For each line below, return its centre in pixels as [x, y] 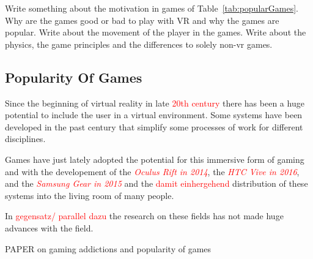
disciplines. [25, 139]
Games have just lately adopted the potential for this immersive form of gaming [155, 159]
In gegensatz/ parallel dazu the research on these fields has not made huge [144, 216]
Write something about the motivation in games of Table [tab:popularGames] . [152, 8]
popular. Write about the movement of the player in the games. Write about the [156, 32]
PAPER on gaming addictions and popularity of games [108, 248]
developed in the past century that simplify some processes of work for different [154, 126]
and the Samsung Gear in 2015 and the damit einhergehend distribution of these [156, 183]
